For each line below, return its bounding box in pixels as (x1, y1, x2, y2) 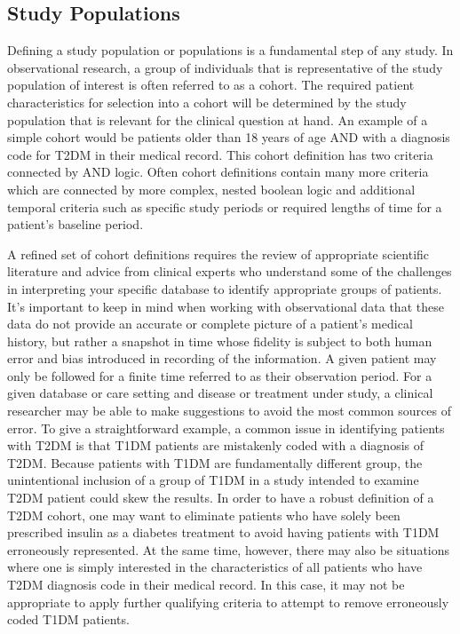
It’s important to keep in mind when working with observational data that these (7, 297, 444, 315)
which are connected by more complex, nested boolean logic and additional (7, 179, 416, 198)
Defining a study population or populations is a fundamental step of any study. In (7, 41, 454, 59)
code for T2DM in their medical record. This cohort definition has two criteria (7, 145, 433, 163)
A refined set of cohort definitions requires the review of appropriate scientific (7, 244, 430, 263)
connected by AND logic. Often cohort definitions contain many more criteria (7, 162, 429, 181)
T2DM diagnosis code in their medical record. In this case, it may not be (7, 575, 405, 594)
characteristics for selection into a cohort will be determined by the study (7, 92, 407, 111)
